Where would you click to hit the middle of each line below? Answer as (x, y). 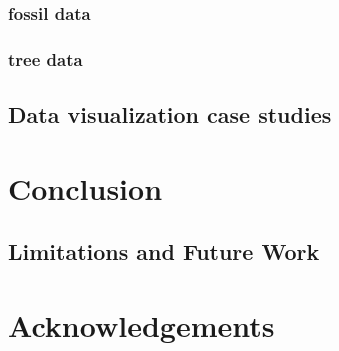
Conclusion (85, 187)
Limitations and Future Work (164, 251)
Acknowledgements (141, 324)
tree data (45, 58)
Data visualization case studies (170, 114)
